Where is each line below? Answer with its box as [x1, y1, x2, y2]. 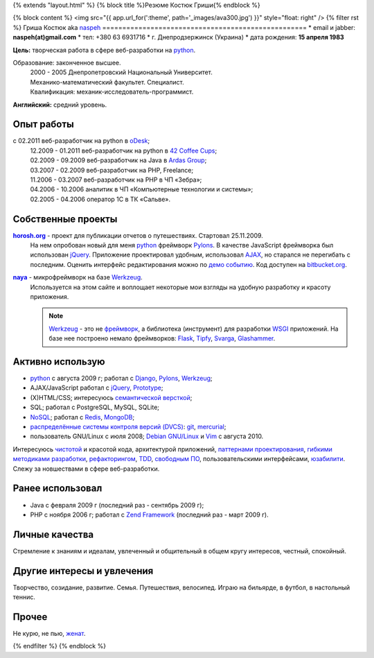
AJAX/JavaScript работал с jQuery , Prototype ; [30, 383, 163, 392]
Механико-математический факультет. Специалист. [30, 78, 184, 86]
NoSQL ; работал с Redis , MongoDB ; [30, 413, 135, 421]
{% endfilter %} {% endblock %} [12, 642, 107, 650]
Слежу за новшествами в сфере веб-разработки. [12, 465, 160, 473]
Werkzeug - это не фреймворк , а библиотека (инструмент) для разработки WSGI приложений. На [48, 324, 339, 333]
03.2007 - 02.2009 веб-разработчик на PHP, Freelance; [30, 166, 194, 174]
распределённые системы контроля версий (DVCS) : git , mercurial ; [30, 423, 226, 431]
